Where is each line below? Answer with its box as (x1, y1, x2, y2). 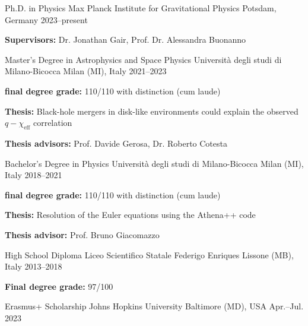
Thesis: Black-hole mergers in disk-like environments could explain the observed (5, 105, 299, 117)
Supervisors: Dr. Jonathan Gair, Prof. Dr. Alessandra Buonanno (5, 33, 246, 46)
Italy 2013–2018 (5, 260, 62, 273)
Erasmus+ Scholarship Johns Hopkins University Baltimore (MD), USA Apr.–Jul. (5, 300, 304, 312)
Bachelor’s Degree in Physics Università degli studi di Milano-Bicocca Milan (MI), (5, 157, 304, 169)
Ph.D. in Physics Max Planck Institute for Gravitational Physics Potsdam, (5, 2, 277, 14)
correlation (33, 116, 72, 129)
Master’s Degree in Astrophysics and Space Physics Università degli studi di (5, 53, 282, 65)
